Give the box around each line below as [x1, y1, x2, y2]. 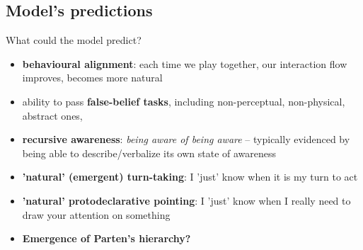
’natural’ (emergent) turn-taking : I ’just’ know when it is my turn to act [22, 169, 358, 184]
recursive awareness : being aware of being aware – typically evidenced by [22, 132, 350, 147]
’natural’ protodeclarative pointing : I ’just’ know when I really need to [22, 193, 351, 208]
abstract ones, [22, 108, 83, 123]
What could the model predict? [6, 33, 142, 47]
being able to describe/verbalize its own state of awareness [22, 145, 277, 160]
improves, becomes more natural [22, 70, 163, 85]
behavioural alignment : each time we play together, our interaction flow [22, 56, 347, 71]
